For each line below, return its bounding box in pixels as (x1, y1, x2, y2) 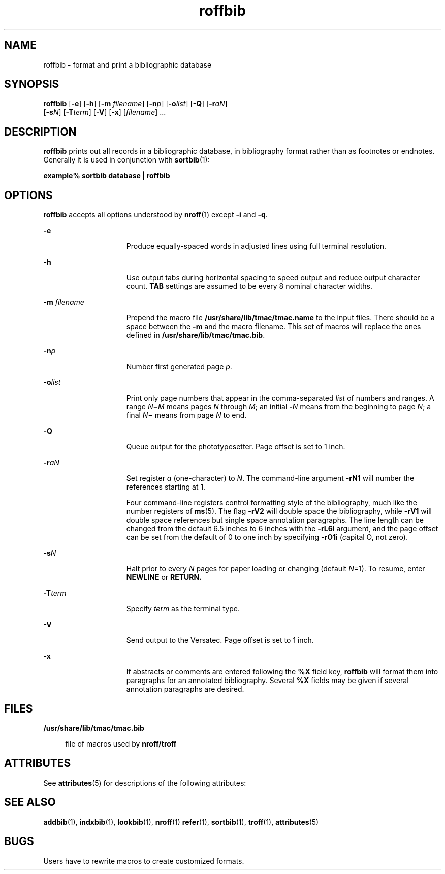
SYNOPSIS (4, 78, 59, 91)
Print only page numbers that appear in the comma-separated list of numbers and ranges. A (126, 394, 434, 403)
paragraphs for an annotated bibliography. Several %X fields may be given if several (126, 676, 409, 685)
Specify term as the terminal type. (126, 604, 240, 613)
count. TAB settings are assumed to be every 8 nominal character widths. (126, 282, 372, 291)
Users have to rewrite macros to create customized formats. (43, 856, 244, 865)
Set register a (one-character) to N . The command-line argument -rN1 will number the (126, 474, 415, 483)
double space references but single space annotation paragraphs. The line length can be (126, 515, 424, 525)
